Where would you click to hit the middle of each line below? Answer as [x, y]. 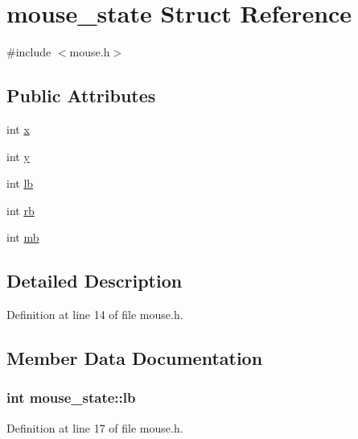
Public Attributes [81, 95]
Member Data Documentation [135, 358]
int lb [20, 183]
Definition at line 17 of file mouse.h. [95, 427]
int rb [21, 210]
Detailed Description [95, 281]
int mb [23, 237]
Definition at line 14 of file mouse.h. [95, 315]
